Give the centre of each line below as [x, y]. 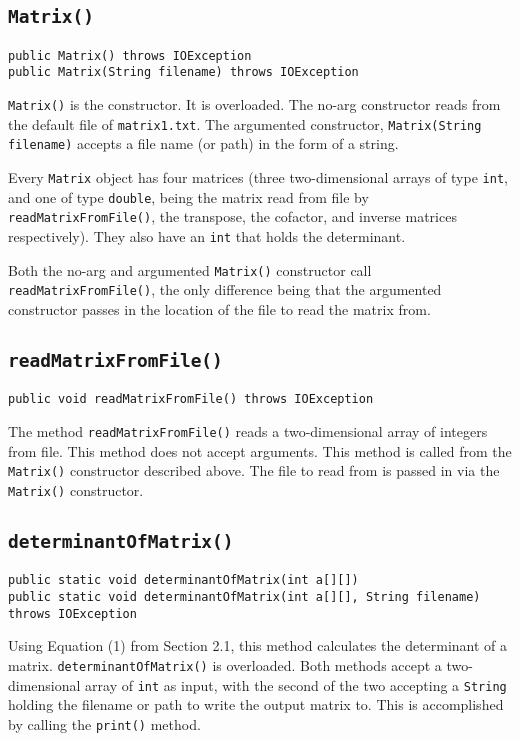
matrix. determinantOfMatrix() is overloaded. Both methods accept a [225, 664]
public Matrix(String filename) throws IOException [183, 72]
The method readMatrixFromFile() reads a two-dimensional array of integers [248, 431]
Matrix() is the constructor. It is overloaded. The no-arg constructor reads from [254, 104]
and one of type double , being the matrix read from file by [188, 196]
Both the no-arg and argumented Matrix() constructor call [190, 269]
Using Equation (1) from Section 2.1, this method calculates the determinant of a [258, 645]
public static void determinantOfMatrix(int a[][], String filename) [244, 597]
